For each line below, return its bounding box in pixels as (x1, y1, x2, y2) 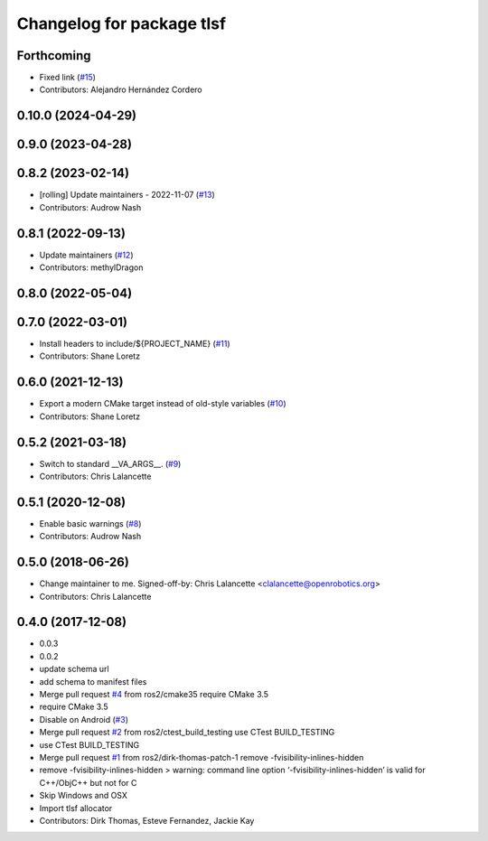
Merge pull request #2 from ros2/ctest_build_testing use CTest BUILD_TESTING (39, 727, 335, 738)
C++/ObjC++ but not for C (39, 777, 137, 788)
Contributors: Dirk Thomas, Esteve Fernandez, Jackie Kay (39, 815, 255, 826)
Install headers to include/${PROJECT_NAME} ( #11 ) (39, 339, 230, 349)
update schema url (39, 664, 109, 675)
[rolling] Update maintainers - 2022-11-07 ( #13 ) (39, 190, 216, 201)
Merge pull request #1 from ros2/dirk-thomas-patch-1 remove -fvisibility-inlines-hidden (39, 752, 364, 762)
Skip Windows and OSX (39, 790, 128, 801)
